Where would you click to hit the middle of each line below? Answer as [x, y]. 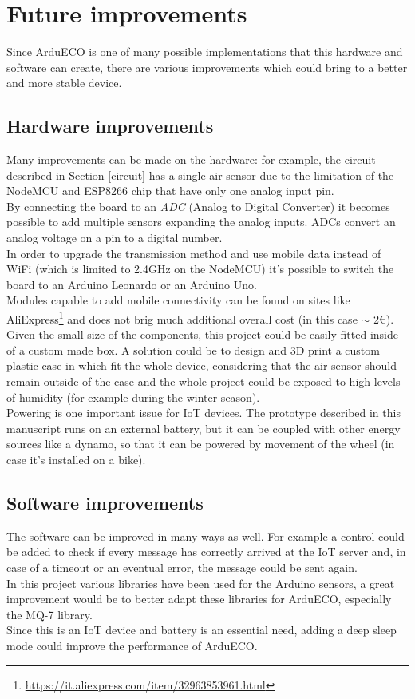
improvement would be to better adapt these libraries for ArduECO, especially [199, 599]
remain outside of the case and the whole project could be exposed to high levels [204, 381]
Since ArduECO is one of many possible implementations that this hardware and [205, 52]
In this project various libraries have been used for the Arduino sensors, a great [201, 583]
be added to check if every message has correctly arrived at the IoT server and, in [206, 552]
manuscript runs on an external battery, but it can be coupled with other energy [204, 428]
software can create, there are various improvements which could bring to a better [207, 67]
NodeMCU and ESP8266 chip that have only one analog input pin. [170, 191]
